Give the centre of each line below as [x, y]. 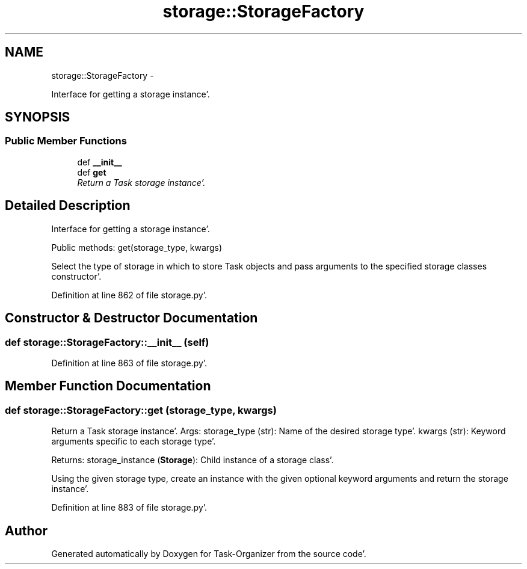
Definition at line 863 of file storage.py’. [129, 363]
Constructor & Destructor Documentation [131, 318]
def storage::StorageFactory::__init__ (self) [107, 342]
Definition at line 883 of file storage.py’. [129, 508]
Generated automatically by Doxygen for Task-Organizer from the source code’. [209, 553]
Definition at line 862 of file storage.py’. [129, 295]
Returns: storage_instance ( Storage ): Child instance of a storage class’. [193, 460]
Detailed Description [68, 206]
